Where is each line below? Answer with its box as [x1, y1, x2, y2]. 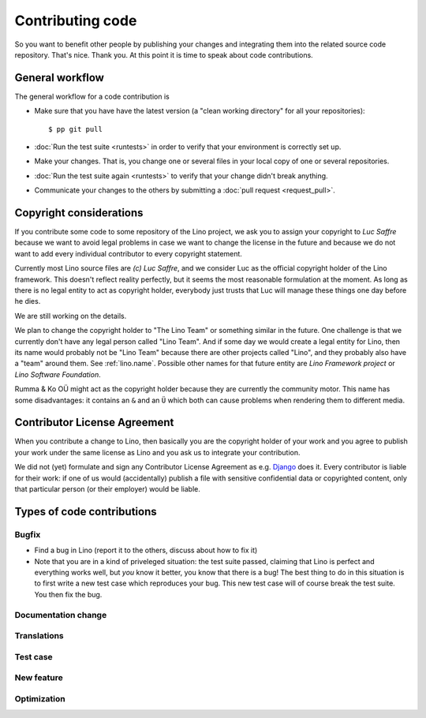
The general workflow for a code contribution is [14, 92, 170, 101]
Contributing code [14, 12, 137, 29]
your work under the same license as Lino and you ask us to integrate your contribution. [14, 447, 301, 457]
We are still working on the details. [14, 311, 127, 320]
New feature [14, 672, 63, 683]
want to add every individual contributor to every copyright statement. [14, 249, 242, 258]
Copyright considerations [14, 206, 144, 219]
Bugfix [14, 529, 41, 540]
